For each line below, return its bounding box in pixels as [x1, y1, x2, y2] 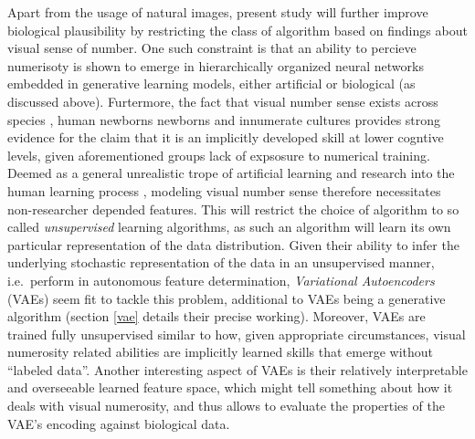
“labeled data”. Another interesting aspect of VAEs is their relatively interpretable [7, 360, 468, 379]
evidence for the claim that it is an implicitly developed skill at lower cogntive [7, 128, 444, 147]
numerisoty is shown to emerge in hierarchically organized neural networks [7, 56, 424, 75]
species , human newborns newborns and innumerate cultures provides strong [7, 110, 441, 129]
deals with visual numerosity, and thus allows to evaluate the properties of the [7, 396, 445, 415]
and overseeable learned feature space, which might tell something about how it [7, 378, 453, 397]
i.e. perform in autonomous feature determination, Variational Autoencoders [7, 270, 435, 289]
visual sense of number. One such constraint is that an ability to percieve [7, 38, 417, 57]
